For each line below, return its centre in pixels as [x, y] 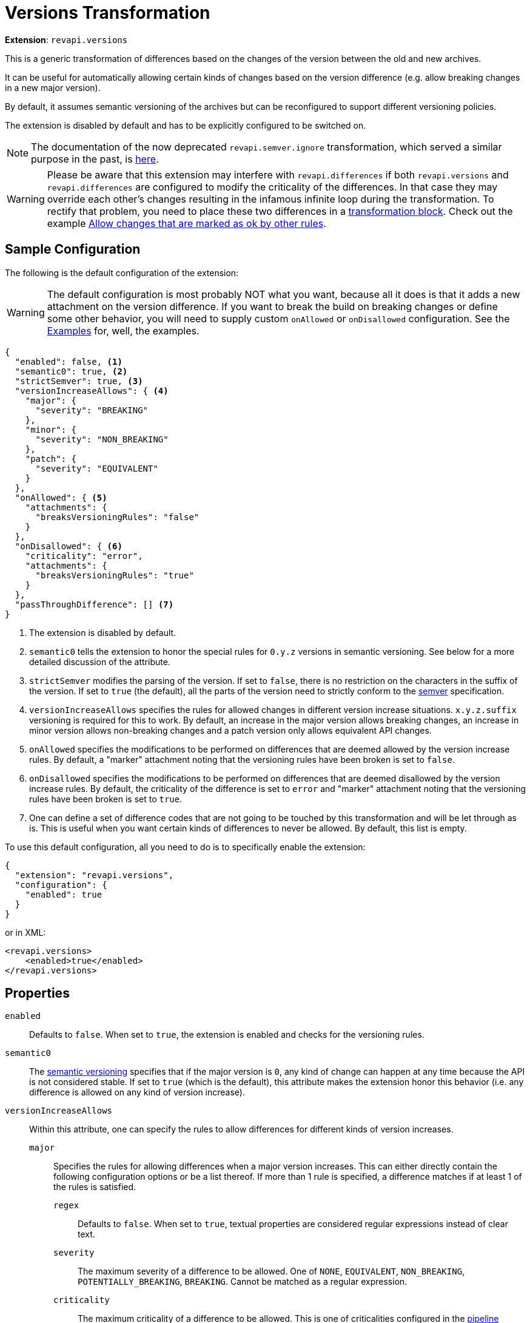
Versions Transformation [108, 13]
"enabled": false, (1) [69, 361]
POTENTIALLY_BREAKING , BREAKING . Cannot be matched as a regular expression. [243, 1282]
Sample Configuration [73, 249]
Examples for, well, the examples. [123, 330]
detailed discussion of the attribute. [100, 661]
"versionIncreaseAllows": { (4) [92, 391]
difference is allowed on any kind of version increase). [137, 1092]
